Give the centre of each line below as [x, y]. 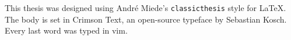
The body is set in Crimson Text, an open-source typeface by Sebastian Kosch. [146, 19]
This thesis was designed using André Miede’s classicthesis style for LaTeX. [145, 8]
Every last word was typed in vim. [66, 30]
